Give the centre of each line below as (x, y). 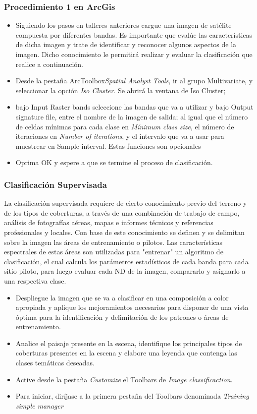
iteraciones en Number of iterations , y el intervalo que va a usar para (120, 136)
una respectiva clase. (35, 280)
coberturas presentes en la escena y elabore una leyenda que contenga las (126, 353)
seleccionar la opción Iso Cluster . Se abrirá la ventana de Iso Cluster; (121, 90)
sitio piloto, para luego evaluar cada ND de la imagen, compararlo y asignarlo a (125, 271)
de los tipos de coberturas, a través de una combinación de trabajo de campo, (122, 212)
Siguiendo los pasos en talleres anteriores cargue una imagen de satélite (124, 25)
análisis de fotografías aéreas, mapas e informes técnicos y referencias (109, 222)
